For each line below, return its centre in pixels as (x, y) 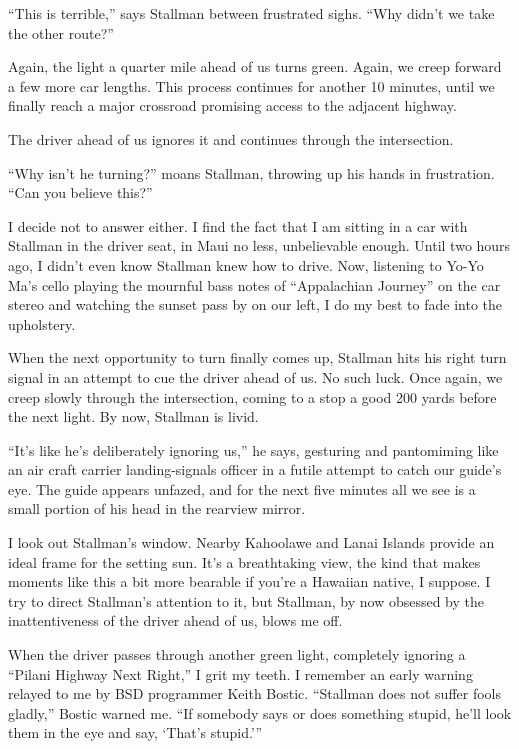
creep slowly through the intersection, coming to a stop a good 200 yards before (252, 396)
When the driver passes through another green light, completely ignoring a (237, 654)
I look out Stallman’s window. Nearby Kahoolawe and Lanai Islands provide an (251, 542)
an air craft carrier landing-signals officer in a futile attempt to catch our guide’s (255, 469)
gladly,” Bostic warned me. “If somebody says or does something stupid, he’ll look (260, 712)
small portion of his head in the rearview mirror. (157, 508)
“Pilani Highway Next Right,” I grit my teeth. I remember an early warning (240, 673)
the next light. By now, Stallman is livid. (133, 416)
